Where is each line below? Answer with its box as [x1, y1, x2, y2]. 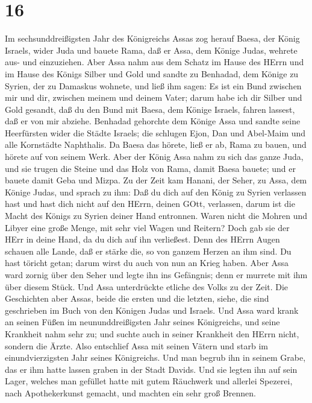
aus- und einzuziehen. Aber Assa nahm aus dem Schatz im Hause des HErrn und [5, 56, 304, 68]
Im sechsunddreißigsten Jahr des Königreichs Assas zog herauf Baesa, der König [5, 32, 300, 45]
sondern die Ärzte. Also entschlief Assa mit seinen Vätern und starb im [5, 339, 268, 352]
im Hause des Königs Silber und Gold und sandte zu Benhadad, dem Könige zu [5, 67, 299, 80]
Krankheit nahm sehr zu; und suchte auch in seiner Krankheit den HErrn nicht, [5, 327, 299, 340]
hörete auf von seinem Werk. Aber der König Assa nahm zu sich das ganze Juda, [5, 150, 304, 163]
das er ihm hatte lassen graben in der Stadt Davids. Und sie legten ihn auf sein [5, 363, 298, 375]
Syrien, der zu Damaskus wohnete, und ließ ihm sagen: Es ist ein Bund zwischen [5, 79, 302, 92]
